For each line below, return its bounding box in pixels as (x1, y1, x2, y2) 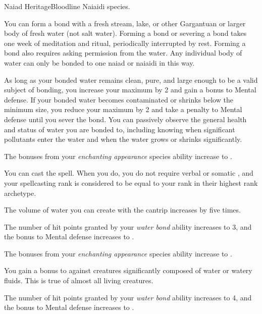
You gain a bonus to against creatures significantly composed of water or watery (4, 265, 252, 276)
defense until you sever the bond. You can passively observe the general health (4, 114, 247, 124)
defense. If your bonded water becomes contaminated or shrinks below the (4, 94, 233, 104)
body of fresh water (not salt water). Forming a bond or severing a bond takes (4, 28, 247, 38)
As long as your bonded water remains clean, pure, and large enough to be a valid (4, 74, 258, 85)
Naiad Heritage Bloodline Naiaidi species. (4, 1, 130, 11)
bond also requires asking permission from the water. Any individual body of (4, 47, 242, 58)
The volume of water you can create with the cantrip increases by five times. (4, 204, 241, 215)
